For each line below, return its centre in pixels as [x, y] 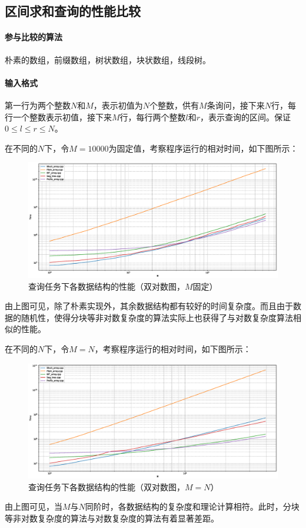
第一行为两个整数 [38, 105]
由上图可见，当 [34, 506]
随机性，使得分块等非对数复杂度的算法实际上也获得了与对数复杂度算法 [157, 317]
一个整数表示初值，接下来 [62, 117]
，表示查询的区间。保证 [246, 117]
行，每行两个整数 [153, 117]
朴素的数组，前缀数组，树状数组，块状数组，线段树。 [108, 59]
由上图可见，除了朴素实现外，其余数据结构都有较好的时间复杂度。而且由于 [149, 306]
